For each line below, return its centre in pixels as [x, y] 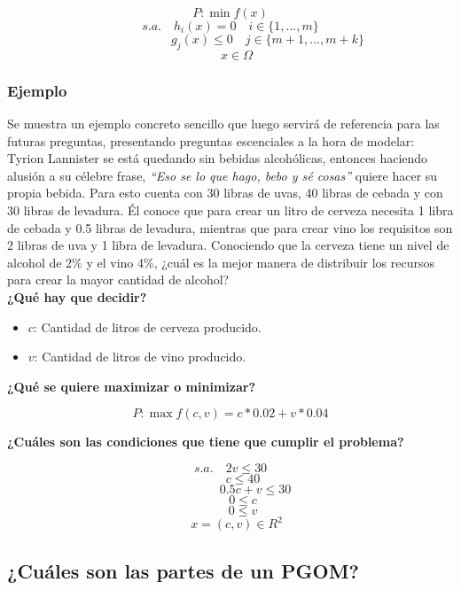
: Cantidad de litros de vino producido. [140, 357]
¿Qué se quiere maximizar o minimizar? [131, 386]
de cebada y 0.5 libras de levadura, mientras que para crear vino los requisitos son [230, 227]
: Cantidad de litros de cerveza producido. [147, 326]
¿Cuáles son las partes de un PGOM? [183, 570]
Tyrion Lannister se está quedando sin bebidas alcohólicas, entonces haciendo [218, 158]
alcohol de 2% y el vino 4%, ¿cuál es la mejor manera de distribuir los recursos [221, 262]
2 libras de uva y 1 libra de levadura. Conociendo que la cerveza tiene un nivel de [228, 245]
